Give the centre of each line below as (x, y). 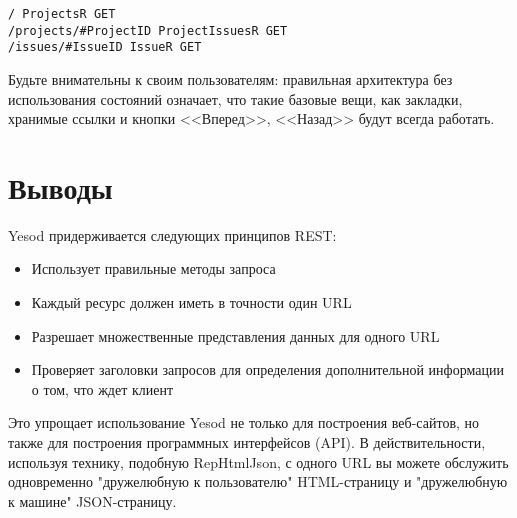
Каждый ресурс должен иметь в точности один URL (191, 302)
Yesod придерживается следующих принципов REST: (172, 234)
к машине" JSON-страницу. (92, 500)
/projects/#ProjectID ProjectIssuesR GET (148, 30)
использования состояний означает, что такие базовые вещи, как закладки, (235, 98)
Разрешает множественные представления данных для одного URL (235, 335)
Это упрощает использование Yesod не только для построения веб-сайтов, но (244, 422)
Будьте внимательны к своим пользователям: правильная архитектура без (230, 78)
